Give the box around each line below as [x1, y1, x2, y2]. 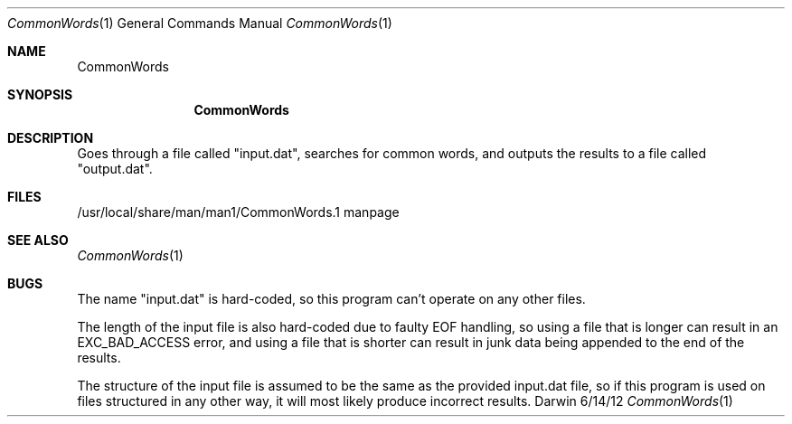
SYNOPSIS [7, 87, 73, 102]
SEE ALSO [7, 232, 69, 248]
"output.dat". [77, 161, 153, 176]
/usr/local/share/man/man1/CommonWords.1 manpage [77, 204, 400, 220]
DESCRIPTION [7, 130, 94, 146]
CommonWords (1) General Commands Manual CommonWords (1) [7, 15, 392, 31]
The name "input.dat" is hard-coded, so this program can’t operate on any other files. [77, 291, 586, 306]
